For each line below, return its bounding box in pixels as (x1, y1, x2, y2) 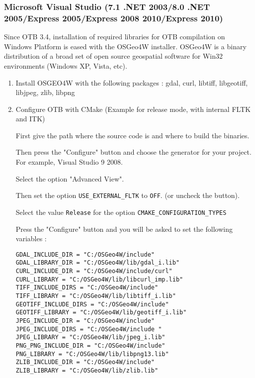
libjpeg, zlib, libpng (15, 87, 75, 97)
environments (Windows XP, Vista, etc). (4, 60, 127, 71)
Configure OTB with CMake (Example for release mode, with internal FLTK (15, 103, 251, 114)
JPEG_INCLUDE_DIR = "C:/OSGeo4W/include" (15, 317, 155, 325)
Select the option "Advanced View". (15, 173, 124, 184)
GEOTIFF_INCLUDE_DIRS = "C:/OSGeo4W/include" (15, 300, 169, 308)
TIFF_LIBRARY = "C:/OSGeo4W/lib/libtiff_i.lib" (15, 292, 176, 300)
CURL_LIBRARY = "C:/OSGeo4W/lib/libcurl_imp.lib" (15, 276, 183, 283)
